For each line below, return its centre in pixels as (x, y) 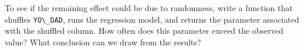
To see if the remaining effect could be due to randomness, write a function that (149, 8)
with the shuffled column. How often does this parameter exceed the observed (144, 31)
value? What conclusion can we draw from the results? (103, 42)
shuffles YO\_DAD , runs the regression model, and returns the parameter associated (152, 19)
